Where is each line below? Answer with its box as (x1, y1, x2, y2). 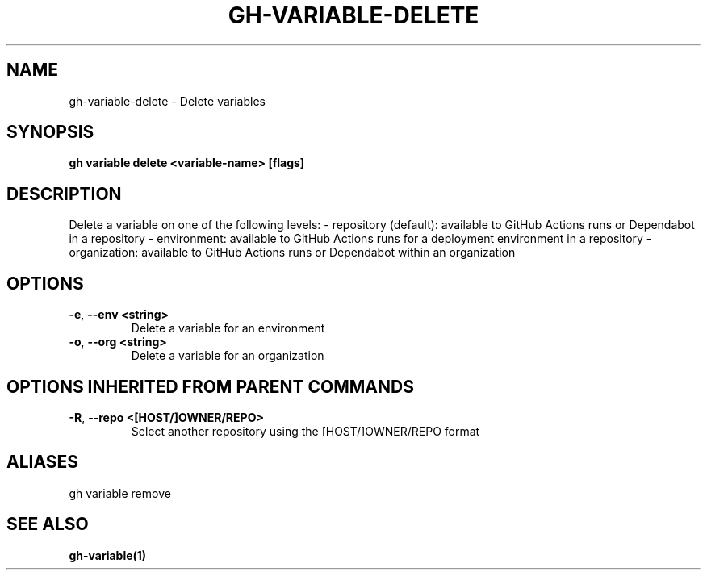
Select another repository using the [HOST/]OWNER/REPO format (131, 424, 480, 438)
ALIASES (6, 452, 79, 473)
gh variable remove (69, 486, 171, 500)
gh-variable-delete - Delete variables (69, 94, 266, 108)
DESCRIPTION (6, 183, 122, 204)
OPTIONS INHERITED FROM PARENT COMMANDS (6, 376, 414, 397)
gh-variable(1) (69, 548, 147, 562)
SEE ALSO (6, 514, 89, 535)
